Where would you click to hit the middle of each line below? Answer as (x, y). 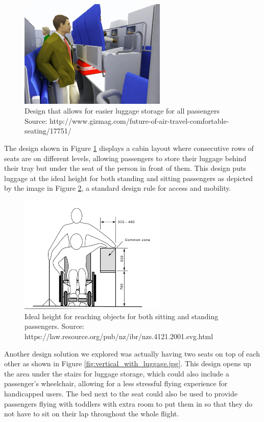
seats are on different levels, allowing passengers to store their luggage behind (125, 158)
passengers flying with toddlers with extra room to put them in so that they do (128, 403)
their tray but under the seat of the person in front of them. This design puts (125, 168)
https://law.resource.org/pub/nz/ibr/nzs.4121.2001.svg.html (119, 336)
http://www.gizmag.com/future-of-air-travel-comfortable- (139, 120)
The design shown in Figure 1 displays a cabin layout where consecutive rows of (129, 148)
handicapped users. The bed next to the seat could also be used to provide (121, 393)
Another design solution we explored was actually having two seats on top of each (132, 353)
